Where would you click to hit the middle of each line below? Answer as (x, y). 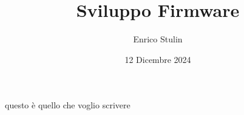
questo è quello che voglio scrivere (68, 105)
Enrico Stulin (158, 39)
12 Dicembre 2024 (158, 59)
